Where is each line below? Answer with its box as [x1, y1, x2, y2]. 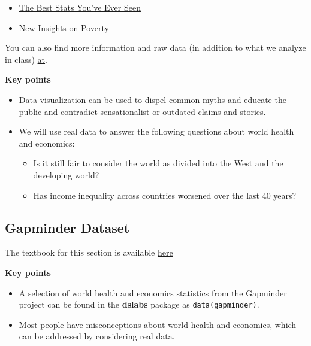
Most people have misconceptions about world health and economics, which [19, 318, 297, 330]
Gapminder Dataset [5, 218, 130, 236]
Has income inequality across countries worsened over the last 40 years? [33, 189, 297, 201]
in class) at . [5, 53, 47, 65]
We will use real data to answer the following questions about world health [19, 125, 294, 138]
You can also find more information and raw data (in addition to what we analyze [5, 41, 306, 54]
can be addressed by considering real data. [19, 330, 175, 342]
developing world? [33, 168, 99, 181]
